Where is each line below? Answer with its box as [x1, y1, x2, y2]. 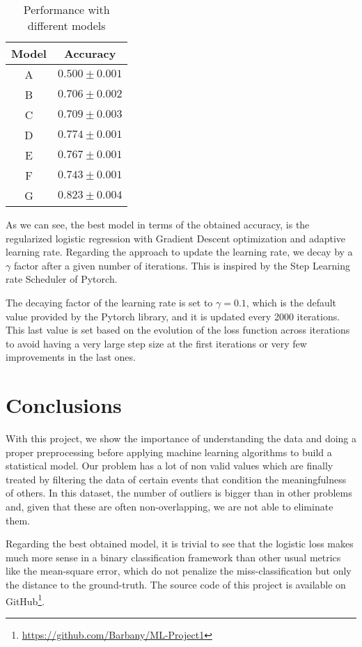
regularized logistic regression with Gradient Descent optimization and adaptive [6, 231, 346, 245]
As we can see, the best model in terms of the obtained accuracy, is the [6, 217, 310, 231]
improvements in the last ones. [6, 350, 136, 364]
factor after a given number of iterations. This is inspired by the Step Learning [13, 258, 350, 272]
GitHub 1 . [6, 591, 45, 608]
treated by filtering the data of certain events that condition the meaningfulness [6, 471, 347, 486]
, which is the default [246, 295, 337, 309]
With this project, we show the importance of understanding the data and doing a [6, 431, 356, 446]
